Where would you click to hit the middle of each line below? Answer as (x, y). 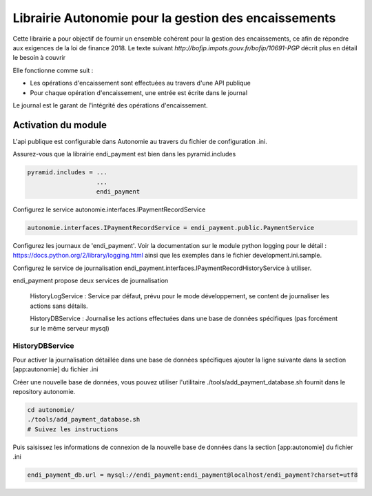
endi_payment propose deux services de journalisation (91, 281)
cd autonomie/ (51, 410)
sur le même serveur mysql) (70, 328)
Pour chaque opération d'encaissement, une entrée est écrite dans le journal (139, 92)
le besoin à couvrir (39, 58)
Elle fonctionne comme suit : (53, 70)
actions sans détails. (59, 306)
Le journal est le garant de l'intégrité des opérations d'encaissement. (110, 105)
